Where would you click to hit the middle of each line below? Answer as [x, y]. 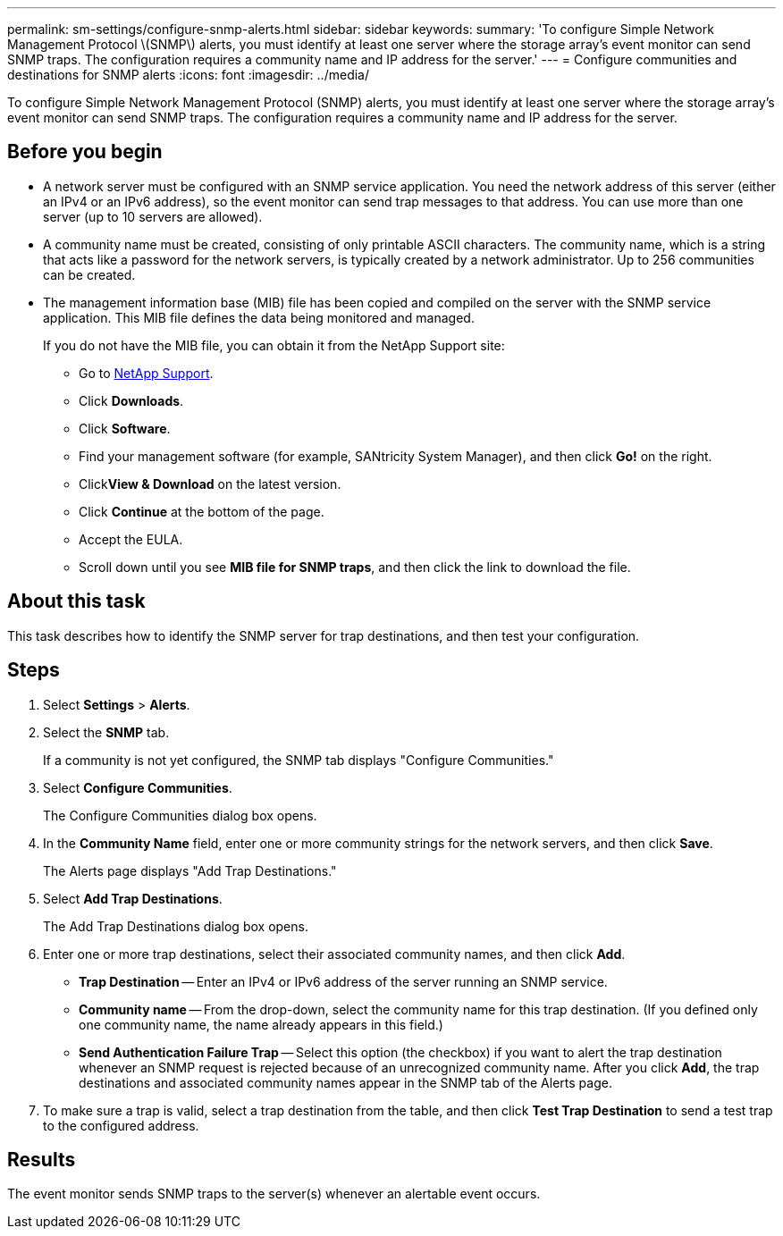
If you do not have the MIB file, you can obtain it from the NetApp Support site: [274, 345]
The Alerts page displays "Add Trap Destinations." [190, 870]
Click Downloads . [131, 400]
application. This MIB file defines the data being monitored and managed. [259, 317]
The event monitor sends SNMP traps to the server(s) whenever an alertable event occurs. [274, 1194]
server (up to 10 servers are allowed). [153, 216]
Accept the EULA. [131, 539]
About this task [76, 601]
